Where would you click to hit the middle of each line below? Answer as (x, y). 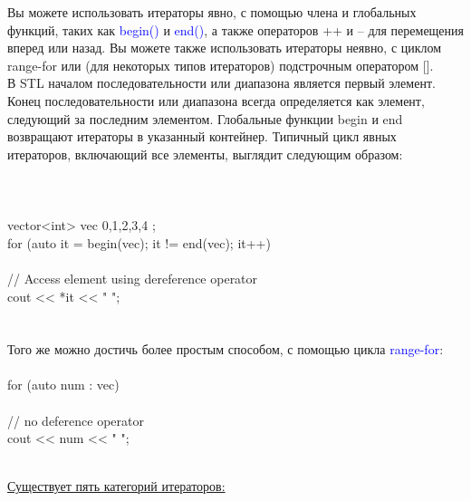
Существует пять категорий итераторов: (116, 486)
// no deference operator (76, 420)
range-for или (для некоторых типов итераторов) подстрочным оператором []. (221, 65)
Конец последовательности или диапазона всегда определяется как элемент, (216, 100)
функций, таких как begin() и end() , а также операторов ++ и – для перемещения (236, 29)
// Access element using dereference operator (133, 278)
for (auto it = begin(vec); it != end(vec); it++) (139, 242)
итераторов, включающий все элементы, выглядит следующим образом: (205, 154)
